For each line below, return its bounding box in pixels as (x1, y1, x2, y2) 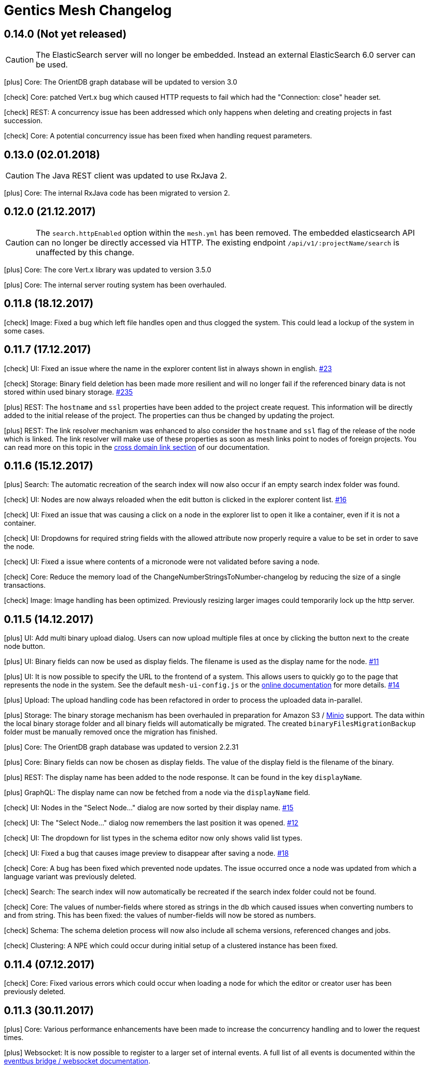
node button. (4, 642, 45, 651)
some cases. (4, 326, 45, 335)
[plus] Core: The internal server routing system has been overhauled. (4, 280, 226, 289)
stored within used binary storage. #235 (4, 387, 133, 396)
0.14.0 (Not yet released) (4, 27, 127, 40)
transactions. (4, 581, 46, 590)
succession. (4, 116, 43, 125)
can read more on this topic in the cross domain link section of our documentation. (4, 443, 270, 451)
